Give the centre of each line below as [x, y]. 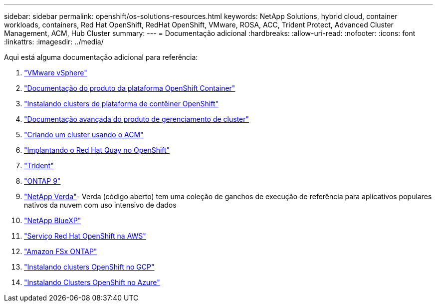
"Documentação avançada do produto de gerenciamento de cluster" [137, 119]
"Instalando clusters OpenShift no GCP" [89, 267]
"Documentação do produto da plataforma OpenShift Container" [130, 88]
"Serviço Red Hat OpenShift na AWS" [85, 236]
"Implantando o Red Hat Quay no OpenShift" [97, 150]
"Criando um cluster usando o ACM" [84, 135]
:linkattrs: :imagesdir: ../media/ [54, 42]
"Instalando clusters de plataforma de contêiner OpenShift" [121, 104]
